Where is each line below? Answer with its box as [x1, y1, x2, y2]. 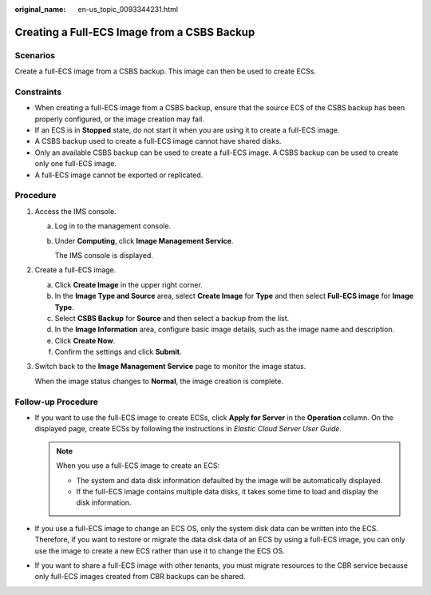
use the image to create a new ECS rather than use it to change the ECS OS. [34, 545, 285, 555]
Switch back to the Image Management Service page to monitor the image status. [34, 362, 306, 371]
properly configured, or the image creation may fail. [34, 114, 205, 124]
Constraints [14, 86, 62, 97]
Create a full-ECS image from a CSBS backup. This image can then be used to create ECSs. [14, 66, 317, 76]
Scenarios [14, 50, 56, 61]
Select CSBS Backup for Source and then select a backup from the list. [54, 313, 290, 323]
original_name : [14, 5, 66, 14]
